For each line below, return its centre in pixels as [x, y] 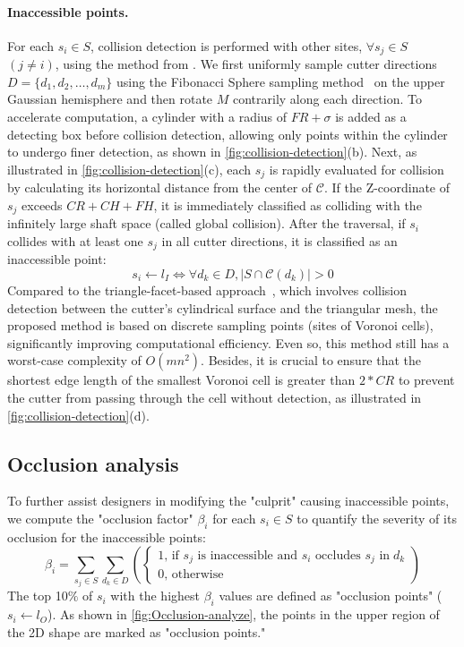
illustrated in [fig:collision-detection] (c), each [129, 169]
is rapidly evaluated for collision [357, 169]
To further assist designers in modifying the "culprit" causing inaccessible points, [228, 501]
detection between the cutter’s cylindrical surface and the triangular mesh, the [223, 307]
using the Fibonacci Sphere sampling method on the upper [280, 81]
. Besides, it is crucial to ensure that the [311, 360]
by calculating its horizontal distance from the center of [160, 187]
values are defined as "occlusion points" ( [331, 596]
